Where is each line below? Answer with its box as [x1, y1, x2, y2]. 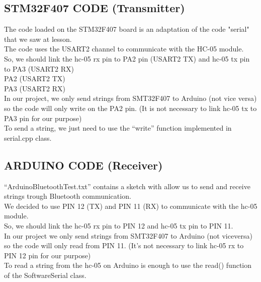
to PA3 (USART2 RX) [4, 63, 74, 74]
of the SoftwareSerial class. [4, 269, 86, 280]
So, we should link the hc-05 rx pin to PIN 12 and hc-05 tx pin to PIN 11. [4, 220, 233, 231]
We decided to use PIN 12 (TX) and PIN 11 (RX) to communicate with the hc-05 [4, 200, 257, 211]
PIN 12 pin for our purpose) [4, 250, 91, 260]
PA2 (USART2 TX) [4, 73, 65, 84]
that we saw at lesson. [4, 33, 72, 44]
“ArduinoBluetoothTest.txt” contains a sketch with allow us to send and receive [4, 181, 250, 191]
